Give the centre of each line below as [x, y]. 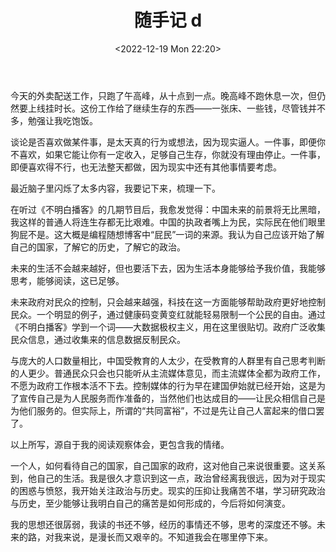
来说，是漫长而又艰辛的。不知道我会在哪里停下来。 [167, 537]
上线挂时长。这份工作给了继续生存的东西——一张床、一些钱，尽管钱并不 [176, 108]
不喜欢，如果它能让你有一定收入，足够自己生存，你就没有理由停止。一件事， [168, 154]
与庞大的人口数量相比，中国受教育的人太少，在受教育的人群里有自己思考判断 [168, 360]
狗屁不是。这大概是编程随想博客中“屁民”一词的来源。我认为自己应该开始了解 [167, 234]
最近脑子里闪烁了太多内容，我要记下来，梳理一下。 [115, 188]
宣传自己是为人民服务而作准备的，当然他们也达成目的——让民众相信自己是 [172, 398]
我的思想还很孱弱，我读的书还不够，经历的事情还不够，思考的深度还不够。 [163, 524]
